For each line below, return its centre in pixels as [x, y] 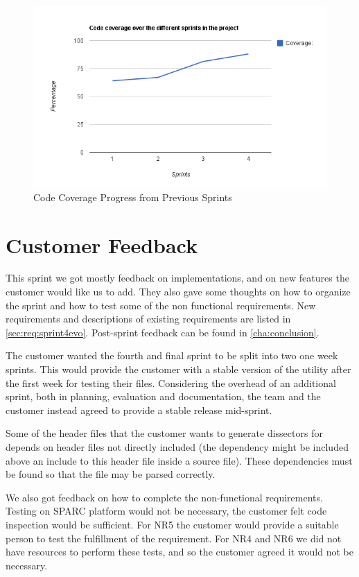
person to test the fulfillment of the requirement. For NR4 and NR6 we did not [174, 538]
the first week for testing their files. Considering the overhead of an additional [171, 382]
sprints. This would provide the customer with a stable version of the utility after [178, 369]
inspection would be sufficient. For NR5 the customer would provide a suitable [172, 524]
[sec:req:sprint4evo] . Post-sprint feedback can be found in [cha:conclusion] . [163, 332]
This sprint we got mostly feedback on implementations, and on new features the [177, 278]
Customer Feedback [102, 244]
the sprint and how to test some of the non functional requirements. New [161, 305]
